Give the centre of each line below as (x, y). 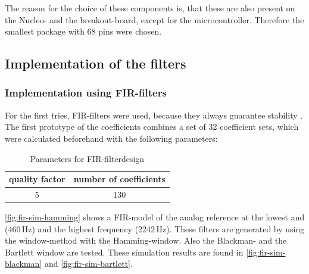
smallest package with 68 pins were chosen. (83, 31)
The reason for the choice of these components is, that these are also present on (150, 8)
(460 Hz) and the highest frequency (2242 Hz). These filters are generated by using (155, 228)
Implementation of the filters (96, 63)
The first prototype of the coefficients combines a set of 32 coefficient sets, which (152, 127)
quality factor (37, 179)
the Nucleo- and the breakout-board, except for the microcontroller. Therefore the (154, 19)
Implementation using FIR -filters (86, 93)
